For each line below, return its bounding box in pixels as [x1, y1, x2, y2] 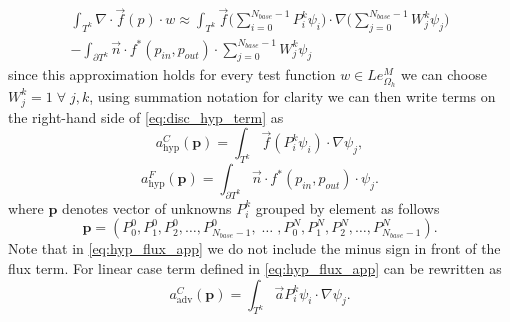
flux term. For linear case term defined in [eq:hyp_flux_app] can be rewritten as [8, 258, 502, 279]
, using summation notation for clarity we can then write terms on [89, 85, 496, 106]
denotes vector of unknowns [62, 197, 232, 218]
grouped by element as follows [255, 197, 440, 218]
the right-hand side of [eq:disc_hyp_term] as [8, 106, 284, 127]
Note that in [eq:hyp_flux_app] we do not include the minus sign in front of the [8, 238, 501, 259]
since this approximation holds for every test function [8, 64, 336, 85]
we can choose [400, 64, 487, 85]
